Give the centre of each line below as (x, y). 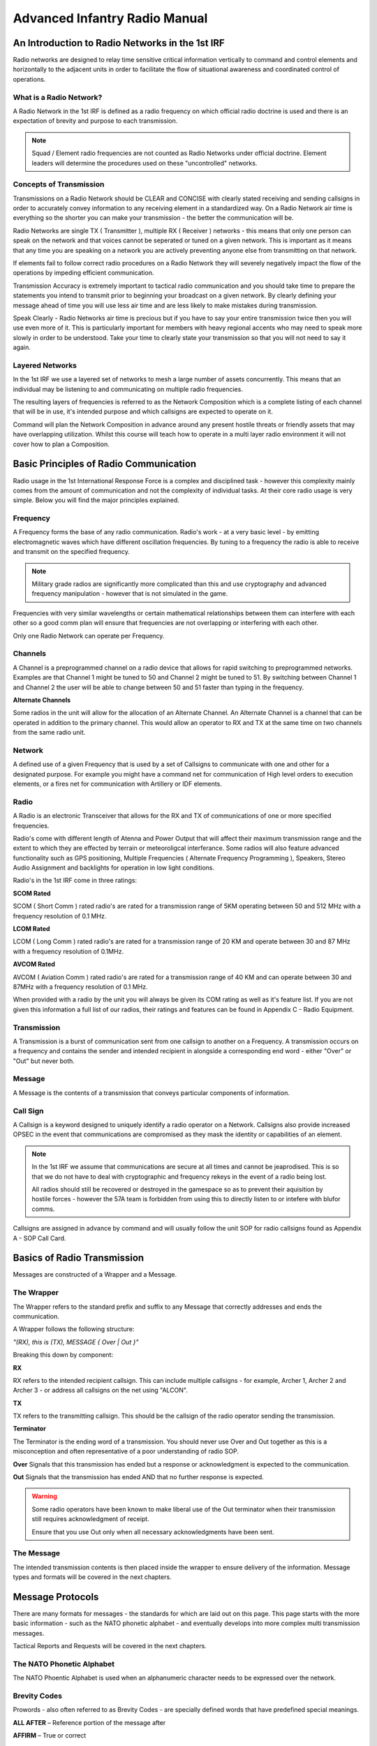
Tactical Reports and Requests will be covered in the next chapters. (110, 1646)
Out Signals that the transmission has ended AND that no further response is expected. (139, 1477)
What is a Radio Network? (58, 97)
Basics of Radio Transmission (79, 1258)
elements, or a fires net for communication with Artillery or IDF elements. (118, 784)
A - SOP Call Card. (39, 1238)
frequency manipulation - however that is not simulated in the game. (130, 594)
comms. (43, 1209)
